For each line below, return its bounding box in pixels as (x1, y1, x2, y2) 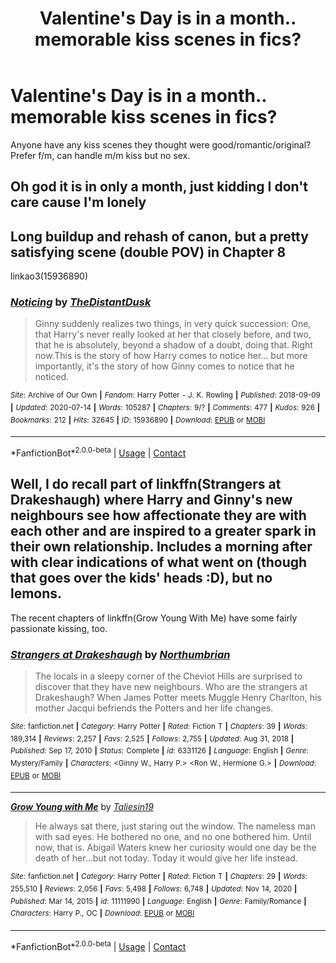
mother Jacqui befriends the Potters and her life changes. (34, 702, 274, 714)
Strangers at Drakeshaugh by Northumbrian (10, 647, 231, 661)
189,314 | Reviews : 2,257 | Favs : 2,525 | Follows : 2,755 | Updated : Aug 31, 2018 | (10, 733, 295, 744)
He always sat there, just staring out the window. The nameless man (34, 820, 316, 832)
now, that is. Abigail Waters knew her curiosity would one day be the (34, 842, 317, 854)
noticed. (34, 371, 70, 383)
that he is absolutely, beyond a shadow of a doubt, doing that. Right (34, 339, 313, 351)
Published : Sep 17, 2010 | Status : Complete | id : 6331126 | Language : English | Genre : (10, 746, 309, 756)
